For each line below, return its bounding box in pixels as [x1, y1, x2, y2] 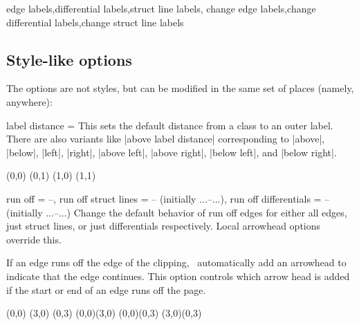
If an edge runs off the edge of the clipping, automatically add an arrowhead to [6, 255, 347, 270]
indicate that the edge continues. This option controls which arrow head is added [6, 268, 350, 283]
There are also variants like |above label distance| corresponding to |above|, [6, 131, 325, 146]
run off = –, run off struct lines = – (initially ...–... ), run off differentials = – [6, 191, 330, 205]
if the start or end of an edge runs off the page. [6, 282, 206, 297]
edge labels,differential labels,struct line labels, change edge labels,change [6, 1, 316, 15]
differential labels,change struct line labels [6, 15, 184, 29]
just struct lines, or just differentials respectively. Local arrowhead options [6, 219, 321, 233]
